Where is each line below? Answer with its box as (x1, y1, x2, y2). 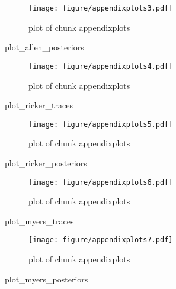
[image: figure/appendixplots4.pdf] (28, 62, 173, 70)
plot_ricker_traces (5, 99, 73, 111)
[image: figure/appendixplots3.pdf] (28, 4, 173, 12)
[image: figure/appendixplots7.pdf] (28, 236, 173, 245)
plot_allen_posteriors (5, 41, 84, 53)
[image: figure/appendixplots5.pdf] (28, 120, 173, 129)
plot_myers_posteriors (5, 272, 88, 285)
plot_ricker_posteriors (5, 156, 87, 169)
